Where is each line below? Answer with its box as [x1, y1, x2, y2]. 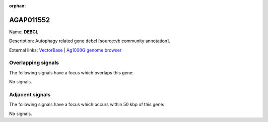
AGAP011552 [9, 15, 50, 24]
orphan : [9, 3, 26, 8]
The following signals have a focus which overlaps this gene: [9, 69, 134, 75]
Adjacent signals [9, 91, 51, 98]
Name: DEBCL [9, 29, 38, 35]
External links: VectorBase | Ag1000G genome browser [9, 47, 122, 53]
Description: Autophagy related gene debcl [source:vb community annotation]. [9, 38, 171, 44]
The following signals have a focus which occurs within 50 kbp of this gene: [9, 102, 165, 108]
